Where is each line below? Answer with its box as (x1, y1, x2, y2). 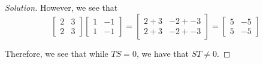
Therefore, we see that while (5, 47, 108, 59)
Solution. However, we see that (5, 1, 118, 13)
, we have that (136, 47, 189, 59)
